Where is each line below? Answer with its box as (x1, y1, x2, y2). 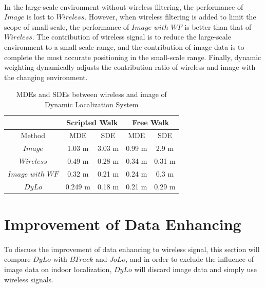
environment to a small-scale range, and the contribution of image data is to (4, 41, 244, 52)
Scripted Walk (66, 117, 118, 127)
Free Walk (132, 117, 169, 127)
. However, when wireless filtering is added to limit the (84, 11, 256, 22)
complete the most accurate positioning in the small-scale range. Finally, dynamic (4, 51, 261, 62)
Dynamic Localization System (45, 99, 139, 109)
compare (4, 254, 31, 264)
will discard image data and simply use (134, 264, 257, 274)
